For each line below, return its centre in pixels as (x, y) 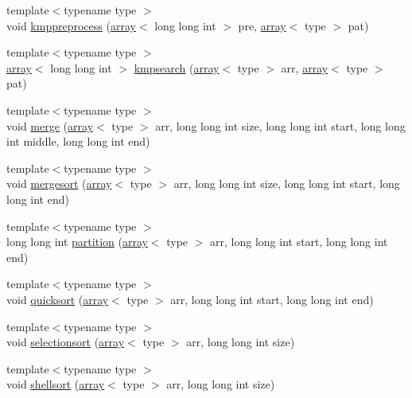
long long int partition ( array (77, 242)
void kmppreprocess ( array (71, 25)
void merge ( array (50, 125)
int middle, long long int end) (78, 141)
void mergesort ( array (59, 183)
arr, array (305, 67)
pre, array (262, 25)
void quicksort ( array (58, 299)
